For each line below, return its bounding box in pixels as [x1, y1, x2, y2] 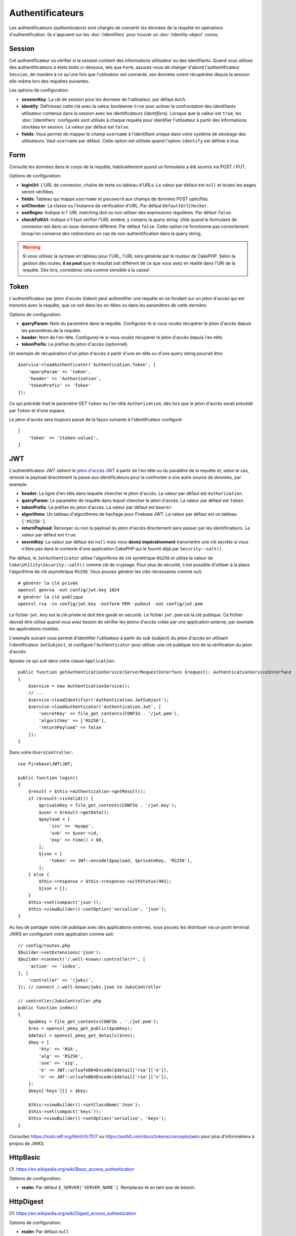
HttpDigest [9, 1197, 44, 1206]
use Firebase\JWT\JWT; [18, 761, 73, 766]
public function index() [18, 1005, 78, 1011]
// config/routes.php [18, 942, 70, 948]
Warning [22, 244, 41, 250]
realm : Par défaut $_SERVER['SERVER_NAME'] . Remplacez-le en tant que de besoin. [21, 1185, 196, 1191]
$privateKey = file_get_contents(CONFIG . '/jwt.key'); [39, 802, 177, 808]
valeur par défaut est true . [21, 532, 77, 538]
